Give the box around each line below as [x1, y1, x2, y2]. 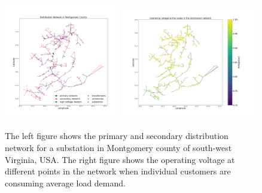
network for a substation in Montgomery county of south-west [5, 141, 232, 153]
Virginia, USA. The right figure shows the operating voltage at [5, 153, 235, 165]
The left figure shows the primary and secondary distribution [5, 129, 229, 142]
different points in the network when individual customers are [5, 165, 231, 177]
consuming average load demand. [5, 176, 126, 189]
